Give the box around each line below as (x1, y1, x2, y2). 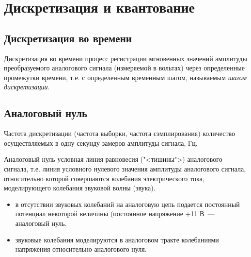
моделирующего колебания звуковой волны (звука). (4, 183, 156, 193)
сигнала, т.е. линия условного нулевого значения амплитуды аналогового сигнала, (4, 163, 246, 173)
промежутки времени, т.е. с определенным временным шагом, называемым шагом (4, 72, 247, 82)
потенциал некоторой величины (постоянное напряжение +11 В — (15, 208, 215, 219)
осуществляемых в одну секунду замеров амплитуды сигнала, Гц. (4, 137, 198, 148)
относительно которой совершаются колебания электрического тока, (4, 173, 204, 183)
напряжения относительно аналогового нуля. (15, 244, 147, 254)
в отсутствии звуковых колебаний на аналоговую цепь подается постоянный (15, 199, 240, 209)
